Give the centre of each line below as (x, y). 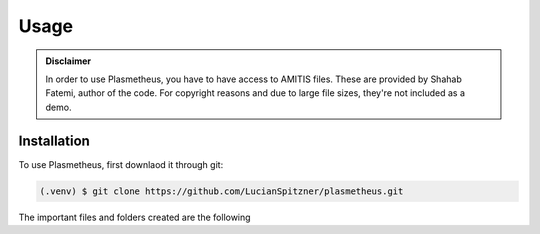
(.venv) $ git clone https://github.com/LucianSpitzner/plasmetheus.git (221, 191)
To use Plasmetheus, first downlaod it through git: (121, 164)
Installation (54, 140)
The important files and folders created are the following (134, 217)
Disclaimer (68, 61)
